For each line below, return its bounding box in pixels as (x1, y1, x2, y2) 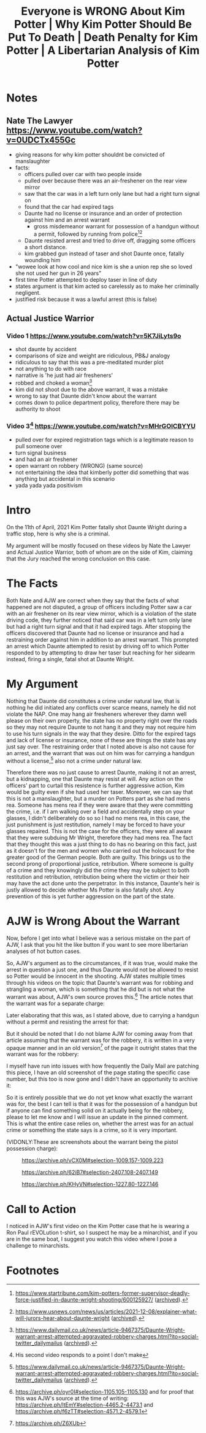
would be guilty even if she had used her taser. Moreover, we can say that (6, 788, 193, 796)
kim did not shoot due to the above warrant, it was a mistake (15, 386, 168, 393)
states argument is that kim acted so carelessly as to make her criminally (15, 282, 199, 290)
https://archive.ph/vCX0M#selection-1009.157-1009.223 (21, 1157, 164, 1164)
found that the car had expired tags (24, 203, 114, 210)
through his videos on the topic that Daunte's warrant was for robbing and (6, 979, 194, 987)
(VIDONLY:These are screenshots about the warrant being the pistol (6, 1138, 178, 1146)
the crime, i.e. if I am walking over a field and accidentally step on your (6, 808, 185, 815)
